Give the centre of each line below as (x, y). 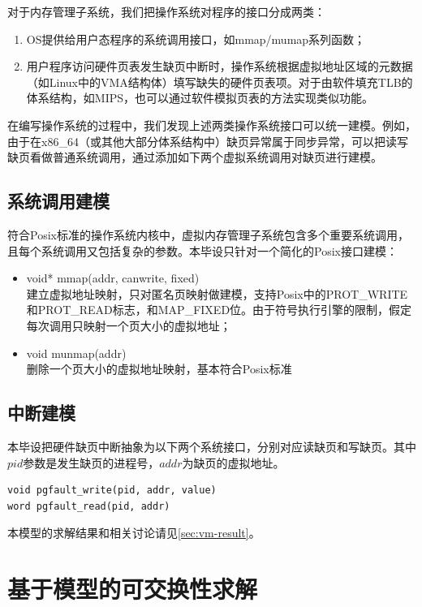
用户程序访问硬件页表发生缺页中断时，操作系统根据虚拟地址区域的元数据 (220, 66)
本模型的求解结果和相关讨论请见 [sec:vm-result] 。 (134, 533)
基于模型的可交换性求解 (133, 589)
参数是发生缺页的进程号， (91, 462)
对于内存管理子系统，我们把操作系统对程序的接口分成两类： (166, 11)
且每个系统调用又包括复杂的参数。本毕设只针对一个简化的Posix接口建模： (202, 250)
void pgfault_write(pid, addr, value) (112, 491)
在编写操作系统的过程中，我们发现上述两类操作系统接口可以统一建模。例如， (212, 125)
